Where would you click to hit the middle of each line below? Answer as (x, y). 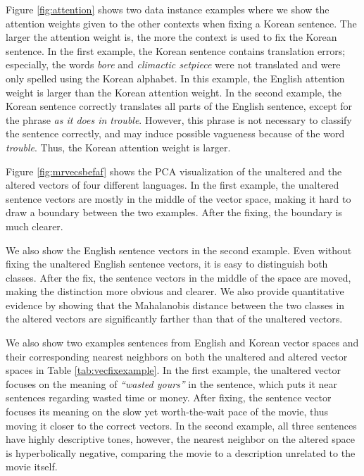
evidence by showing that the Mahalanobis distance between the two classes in (175, 305)
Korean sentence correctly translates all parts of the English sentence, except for (179, 106)
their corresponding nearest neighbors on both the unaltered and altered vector (177, 356)
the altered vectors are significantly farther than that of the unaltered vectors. (174, 319)
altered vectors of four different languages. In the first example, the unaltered (172, 185)
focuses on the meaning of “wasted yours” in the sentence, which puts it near (172, 383)
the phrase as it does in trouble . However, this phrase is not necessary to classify (179, 119)
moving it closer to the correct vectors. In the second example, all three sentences (181, 425)
